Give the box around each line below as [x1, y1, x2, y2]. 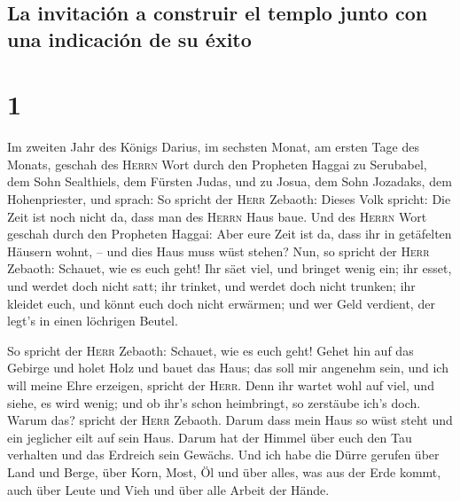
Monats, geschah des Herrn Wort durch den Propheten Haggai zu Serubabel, [7, 154, 427, 173]
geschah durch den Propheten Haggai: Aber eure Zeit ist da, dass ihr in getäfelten [7, 224, 452, 243]
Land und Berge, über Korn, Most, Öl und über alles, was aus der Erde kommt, [7, 462, 441, 481]
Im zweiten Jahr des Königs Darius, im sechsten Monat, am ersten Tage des [7, 137, 419, 156]
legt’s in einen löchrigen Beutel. [7, 311, 178, 330]
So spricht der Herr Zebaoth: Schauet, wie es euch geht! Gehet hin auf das [7, 341, 414, 359]
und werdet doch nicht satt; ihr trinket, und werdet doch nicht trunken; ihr [7, 277, 416, 295]
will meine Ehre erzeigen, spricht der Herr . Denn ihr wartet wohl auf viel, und [7, 376, 434, 395]
